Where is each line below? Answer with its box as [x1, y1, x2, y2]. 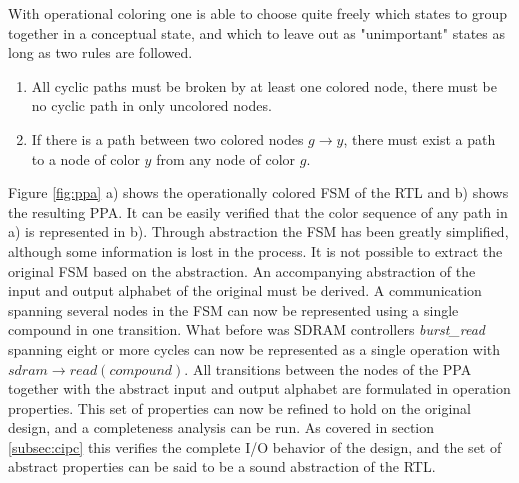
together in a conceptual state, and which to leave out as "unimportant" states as [8, 22, 506, 43]
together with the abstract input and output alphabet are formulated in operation [8, 378, 511, 399]
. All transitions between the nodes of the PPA [184, 358, 472, 379]
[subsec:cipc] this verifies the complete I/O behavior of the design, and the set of [8, 436, 502, 457]
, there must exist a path [343, 128, 496, 149]
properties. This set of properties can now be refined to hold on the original [8, 397, 471, 418]
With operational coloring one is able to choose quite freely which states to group [8, 3, 508, 23]
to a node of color [31, 148, 140, 169]
